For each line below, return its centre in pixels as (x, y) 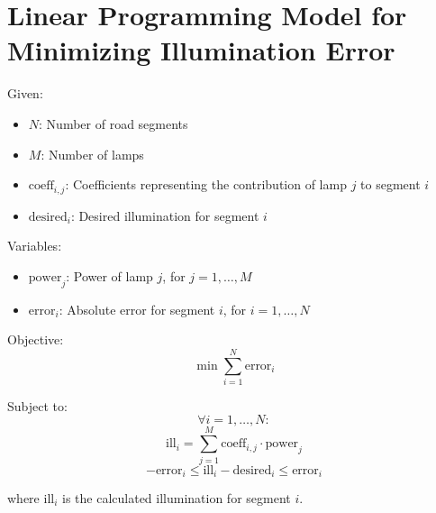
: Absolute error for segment (137, 309)
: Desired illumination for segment (165, 215)
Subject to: (37, 405)
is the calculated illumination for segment (177, 498)
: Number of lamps (92, 154)
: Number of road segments (114, 123)
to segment (391, 184)
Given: (25, 93)
